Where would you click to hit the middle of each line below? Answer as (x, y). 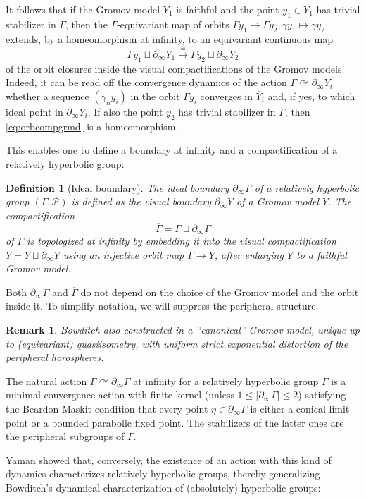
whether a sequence (48, 96)
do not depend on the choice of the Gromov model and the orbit (220, 292)
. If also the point (125, 111)
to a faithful (321, 254)
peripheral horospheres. (55, 357)
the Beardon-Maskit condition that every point (107, 408)
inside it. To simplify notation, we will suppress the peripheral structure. (162, 306)
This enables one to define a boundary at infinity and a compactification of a (172, 150)
